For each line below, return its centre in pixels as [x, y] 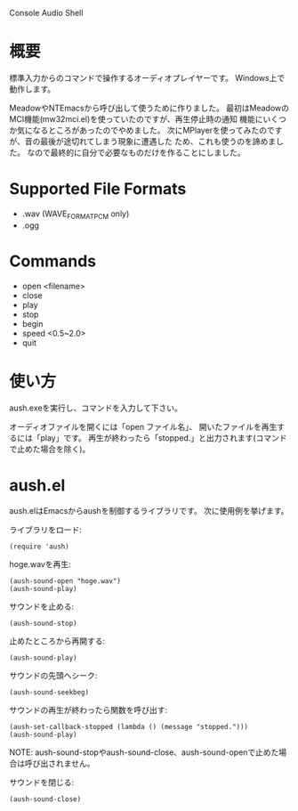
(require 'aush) [39, 547]
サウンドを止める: [42, 607]
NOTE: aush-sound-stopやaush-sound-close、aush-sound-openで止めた [144, 752]
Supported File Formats [98, 189]
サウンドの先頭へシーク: [53, 676]
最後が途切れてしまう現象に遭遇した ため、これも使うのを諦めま [158, 141]
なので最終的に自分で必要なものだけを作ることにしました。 [136, 152]
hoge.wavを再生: [40, 564]
